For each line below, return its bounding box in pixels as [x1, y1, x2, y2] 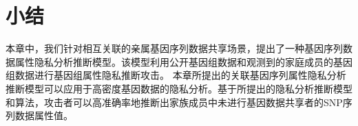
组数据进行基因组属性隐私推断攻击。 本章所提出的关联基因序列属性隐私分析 [6, 68, 346, 82]
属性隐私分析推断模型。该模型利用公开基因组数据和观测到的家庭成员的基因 [14, 54, 352, 68]
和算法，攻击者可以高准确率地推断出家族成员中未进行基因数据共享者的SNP [6, 94, 343, 109]
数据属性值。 [14, 108, 73, 123]
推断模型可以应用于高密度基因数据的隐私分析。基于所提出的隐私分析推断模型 [6, 81, 352, 95]
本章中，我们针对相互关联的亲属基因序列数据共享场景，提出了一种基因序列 [6, 41, 343, 55]
